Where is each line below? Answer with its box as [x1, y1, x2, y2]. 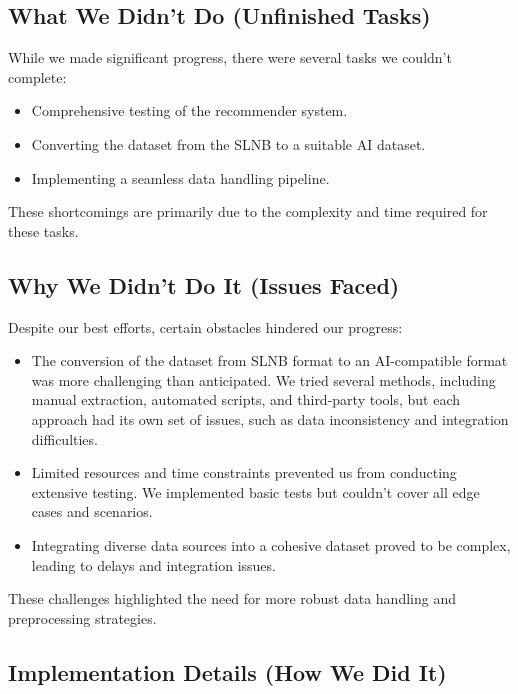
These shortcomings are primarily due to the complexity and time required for [8, 201, 488, 222]
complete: [8, 66, 67, 87]
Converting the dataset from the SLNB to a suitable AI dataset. [31, 133, 426, 154]
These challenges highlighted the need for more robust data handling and [8, 588, 456, 609]
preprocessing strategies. [8, 607, 157, 628]
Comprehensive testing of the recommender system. [31, 100, 348, 121]
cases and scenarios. [31, 501, 153, 522]
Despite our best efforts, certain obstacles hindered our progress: [8, 316, 403, 337]
